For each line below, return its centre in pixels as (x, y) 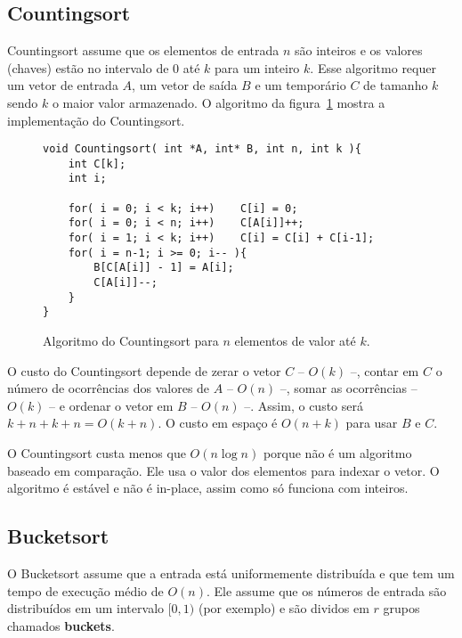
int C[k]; (97, 164)
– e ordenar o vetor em (111, 405)
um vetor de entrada (63, 85)
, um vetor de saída (185, 85)
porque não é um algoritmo (337, 453)
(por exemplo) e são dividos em (284, 608)
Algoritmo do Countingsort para (131, 341)
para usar (372, 423)
